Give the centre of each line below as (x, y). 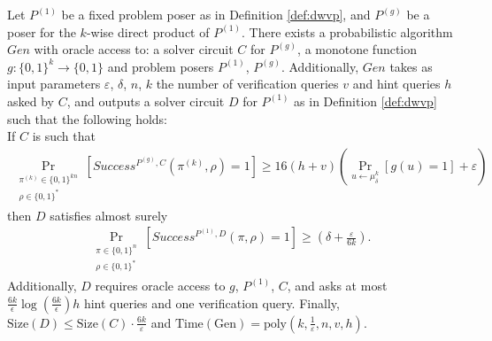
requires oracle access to (160, 285)
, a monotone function (357, 49)
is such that (64, 136)
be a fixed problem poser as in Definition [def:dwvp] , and (216, 14)
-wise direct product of (148, 31)
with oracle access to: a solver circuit (134, 49)
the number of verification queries (247, 84)
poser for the (42, 31)
